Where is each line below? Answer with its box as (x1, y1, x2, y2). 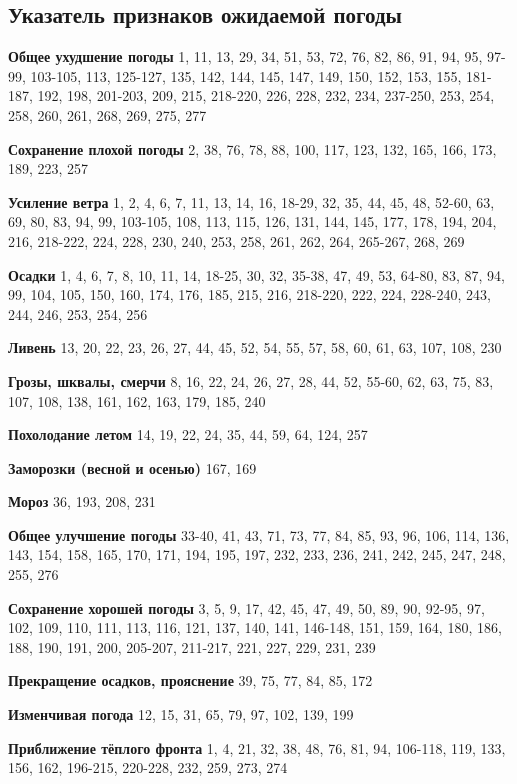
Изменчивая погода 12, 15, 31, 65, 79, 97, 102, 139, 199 (8, 704, 354, 725)
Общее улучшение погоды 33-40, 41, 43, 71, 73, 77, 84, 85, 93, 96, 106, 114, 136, (8, 524, 510, 545)
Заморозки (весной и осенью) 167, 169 (8, 457, 257, 478)
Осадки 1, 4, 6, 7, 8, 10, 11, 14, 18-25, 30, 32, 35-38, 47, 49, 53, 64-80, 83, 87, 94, (8, 264, 506, 285)
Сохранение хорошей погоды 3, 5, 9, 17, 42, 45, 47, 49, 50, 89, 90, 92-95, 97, (8, 597, 485, 618)
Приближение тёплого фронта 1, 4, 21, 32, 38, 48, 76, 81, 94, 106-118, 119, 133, (8, 737, 506, 758)
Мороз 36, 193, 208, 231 (8, 491, 156, 512)
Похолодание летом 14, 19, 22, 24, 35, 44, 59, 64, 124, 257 (8, 424, 368, 445)
